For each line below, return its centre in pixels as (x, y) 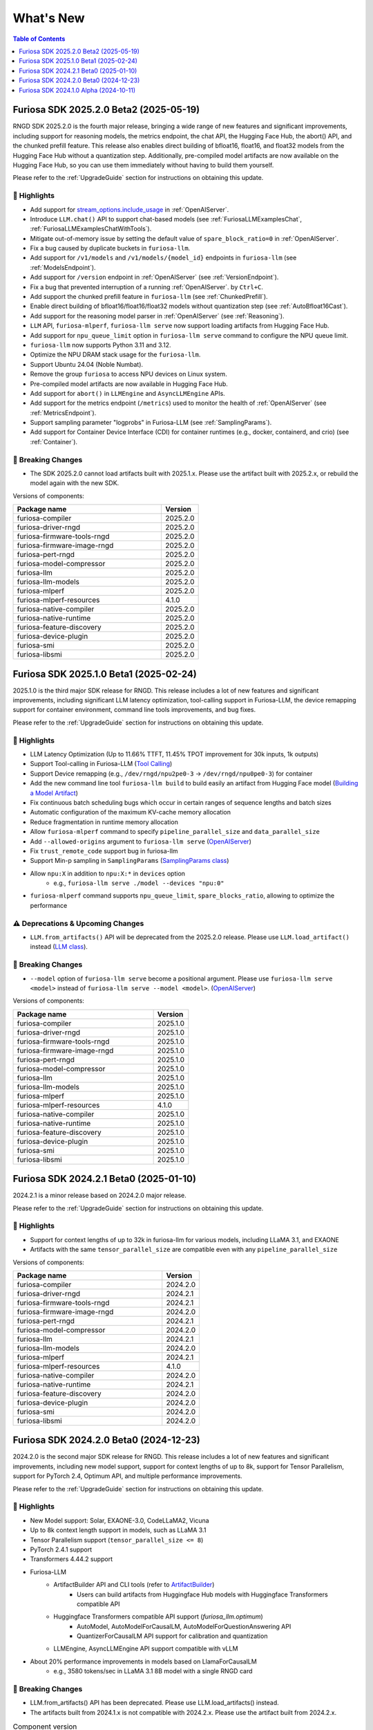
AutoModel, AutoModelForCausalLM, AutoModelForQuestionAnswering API (184, 1626)
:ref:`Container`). (54, 441)
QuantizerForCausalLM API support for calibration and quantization (172, 1636)
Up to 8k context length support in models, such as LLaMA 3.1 (118, 1530)
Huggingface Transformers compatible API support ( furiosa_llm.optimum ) (159, 1617)
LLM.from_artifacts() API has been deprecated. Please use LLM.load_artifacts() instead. (154, 1703)
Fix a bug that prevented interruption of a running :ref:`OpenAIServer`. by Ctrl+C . (147, 286)
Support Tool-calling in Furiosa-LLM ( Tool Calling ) (101, 764)
